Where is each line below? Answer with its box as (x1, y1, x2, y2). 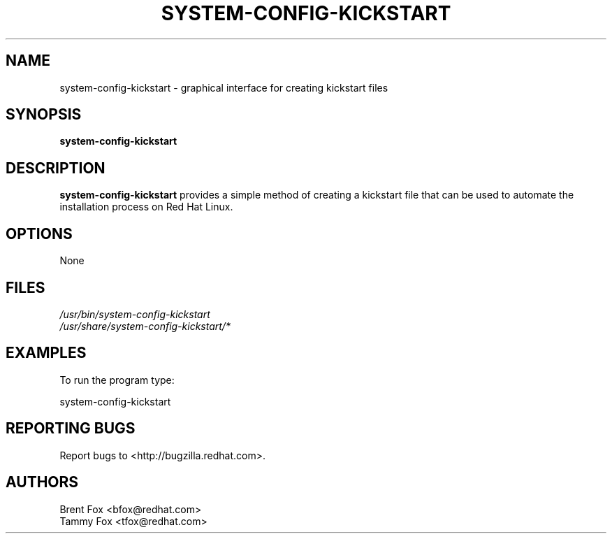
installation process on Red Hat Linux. (59, 201, 233, 213)
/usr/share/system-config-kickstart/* (59, 319, 231, 332)
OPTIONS (6, 224, 73, 243)
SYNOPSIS (6, 106, 82, 124)
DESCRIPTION (6, 159, 105, 177)
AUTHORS (6, 473, 79, 491)
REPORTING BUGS (6, 419, 136, 438)
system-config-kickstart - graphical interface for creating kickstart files (59, 81, 388, 94)
